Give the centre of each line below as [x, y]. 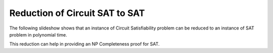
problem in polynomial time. [38, 34]
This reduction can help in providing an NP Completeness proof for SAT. [84, 44]
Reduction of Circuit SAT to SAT [77, 13]
